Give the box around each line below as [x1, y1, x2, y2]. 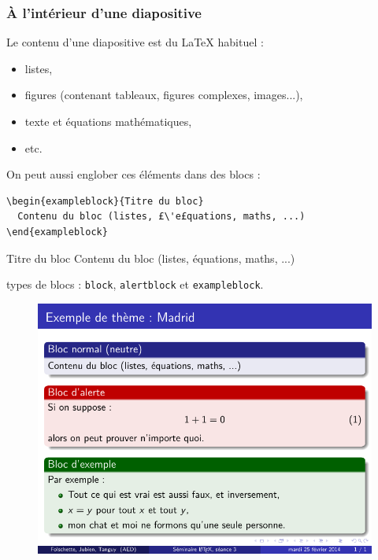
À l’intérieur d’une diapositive [6, 2, 202, 22]
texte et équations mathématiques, [24, 113, 192, 129]
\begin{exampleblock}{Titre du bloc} [6, 195, 204, 207]
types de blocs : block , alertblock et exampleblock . [6, 276, 264, 293]
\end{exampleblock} [6, 226, 108, 238]
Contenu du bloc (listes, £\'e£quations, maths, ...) [17, 211, 306, 223]
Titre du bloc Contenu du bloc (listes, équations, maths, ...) [6, 249, 295, 266]
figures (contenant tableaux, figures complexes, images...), [24, 87, 303, 103]
